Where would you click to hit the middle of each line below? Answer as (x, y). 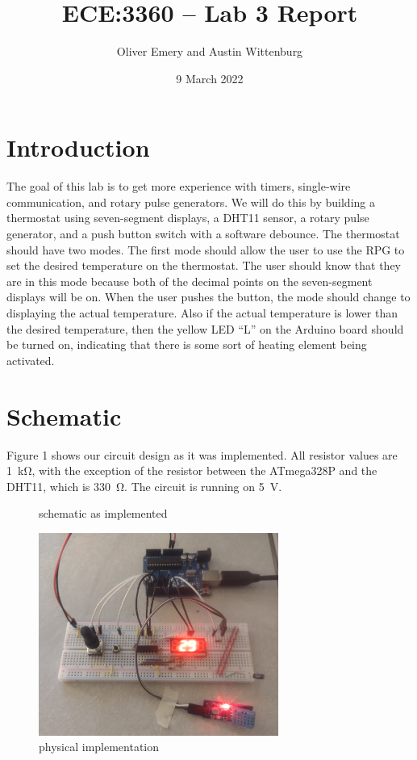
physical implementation (99, 747)
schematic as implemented (103, 513)
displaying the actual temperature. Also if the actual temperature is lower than (202, 313)
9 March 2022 (210, 78)
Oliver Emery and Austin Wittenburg (210, 51)
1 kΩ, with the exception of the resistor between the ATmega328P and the (192, 470)
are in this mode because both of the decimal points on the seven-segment (190, 281)
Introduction (78, 147)
